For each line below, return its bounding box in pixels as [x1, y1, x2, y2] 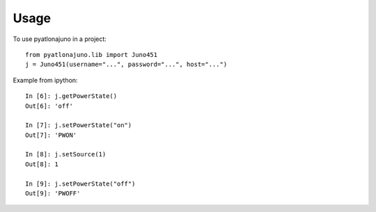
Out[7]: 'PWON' [25, 131, 77, 139]
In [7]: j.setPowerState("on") [25, 122, 132, 129]
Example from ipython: [13, 76, 78, 84]
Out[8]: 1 [25, 160, 58, 168]
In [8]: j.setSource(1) [25, 150, 107, 158]
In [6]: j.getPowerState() [25, 92, 118, 100]
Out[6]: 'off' [25, 101, 73, 110]
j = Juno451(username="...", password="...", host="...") [25, 60, 228, 69]
